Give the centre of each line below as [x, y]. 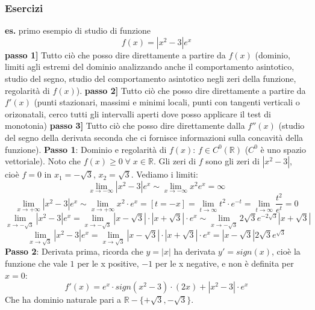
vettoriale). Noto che [43, 161]
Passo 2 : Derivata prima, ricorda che [74, 251]
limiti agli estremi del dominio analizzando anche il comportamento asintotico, [150, 67]
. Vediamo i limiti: [164, 174]
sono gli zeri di [232, 161]
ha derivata [195, 251]
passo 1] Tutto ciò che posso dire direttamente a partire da [115, 54]
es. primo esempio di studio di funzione [78, 30]
